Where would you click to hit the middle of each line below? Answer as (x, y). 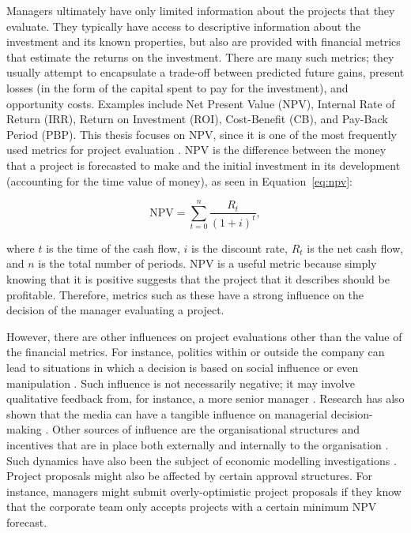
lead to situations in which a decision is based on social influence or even (183, 368)
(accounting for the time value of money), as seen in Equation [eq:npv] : (179, 180)
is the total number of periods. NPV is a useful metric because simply (207, 263)
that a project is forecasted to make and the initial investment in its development (204, 165)
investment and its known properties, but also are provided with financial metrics (204, 41)
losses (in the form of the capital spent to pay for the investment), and (177, 87)
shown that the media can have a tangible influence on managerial (167, 413)
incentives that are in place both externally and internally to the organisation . (198, 444)
